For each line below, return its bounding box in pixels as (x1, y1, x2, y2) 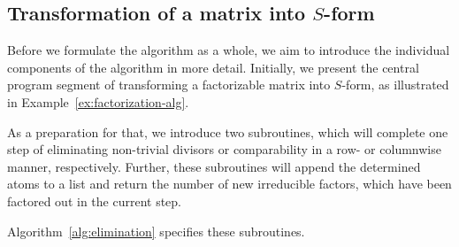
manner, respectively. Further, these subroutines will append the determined (7, 157, 421, 175)
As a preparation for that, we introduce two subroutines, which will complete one (7, 122, 448, 141)
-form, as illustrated (341, 75, 449, 94)
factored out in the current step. (7, 191, 181, 210)
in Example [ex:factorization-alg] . (7, 92, 189, 111)
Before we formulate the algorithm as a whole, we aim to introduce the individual (7, 41, 450, 59)
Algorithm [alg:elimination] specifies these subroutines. (7, 221, 305, 240)
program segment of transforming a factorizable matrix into (7, 75, 331, 94)
